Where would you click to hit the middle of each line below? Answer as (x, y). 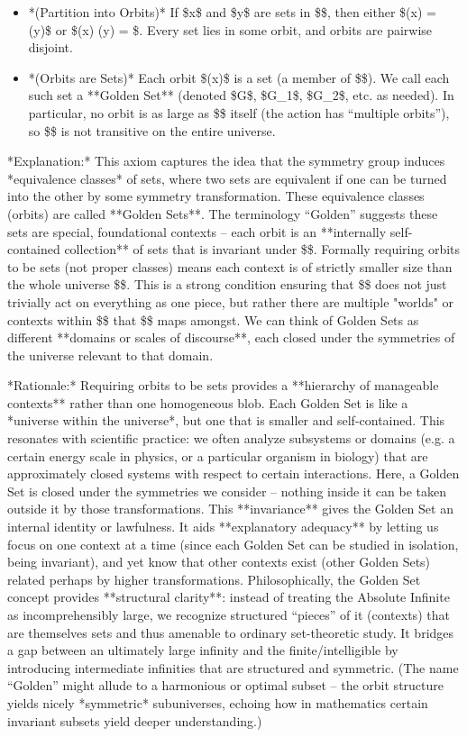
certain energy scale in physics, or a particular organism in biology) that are (218, 455)
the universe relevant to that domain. (110, 355)
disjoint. (50, 47)
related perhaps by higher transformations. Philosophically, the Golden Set (214, 579)
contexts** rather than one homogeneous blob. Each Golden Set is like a (208, 402)
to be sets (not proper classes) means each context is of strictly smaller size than (230, 266)
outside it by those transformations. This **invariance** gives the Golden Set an (230, 509)
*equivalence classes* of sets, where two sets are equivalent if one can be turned (227, 178)
